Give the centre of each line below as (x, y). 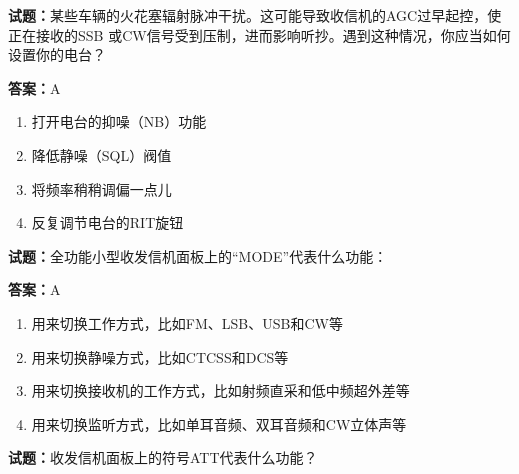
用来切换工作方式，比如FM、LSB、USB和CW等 (187, 322)
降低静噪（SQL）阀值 (101, 154)
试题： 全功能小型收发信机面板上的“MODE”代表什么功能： (198, 255)
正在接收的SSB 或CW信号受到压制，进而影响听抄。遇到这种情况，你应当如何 (259, 34)
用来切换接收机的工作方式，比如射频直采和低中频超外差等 (220, 390)
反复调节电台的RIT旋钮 (107, 222)
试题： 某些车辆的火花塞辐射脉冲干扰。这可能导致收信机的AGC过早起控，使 (255, 15)
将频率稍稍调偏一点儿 (101, 188)
